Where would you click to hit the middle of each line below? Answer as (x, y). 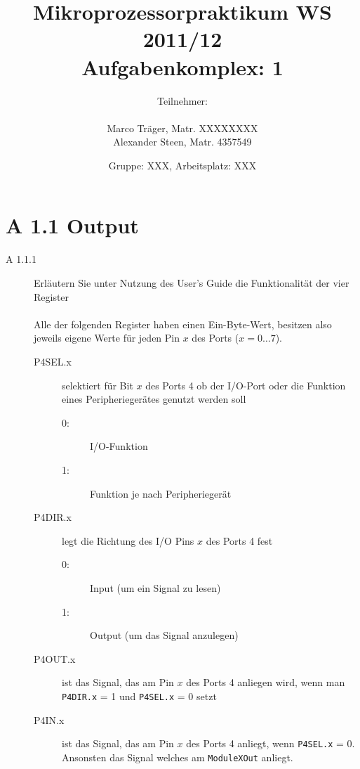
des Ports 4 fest (239, 540)
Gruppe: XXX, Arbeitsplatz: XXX (182, 165)
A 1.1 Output (72, 225)
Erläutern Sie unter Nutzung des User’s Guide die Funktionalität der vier (192, 283)
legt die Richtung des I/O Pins (128, 540)
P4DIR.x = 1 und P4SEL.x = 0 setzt (139, 696)
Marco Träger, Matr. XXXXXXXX (182, 128)
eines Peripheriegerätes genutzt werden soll (154, 399)
